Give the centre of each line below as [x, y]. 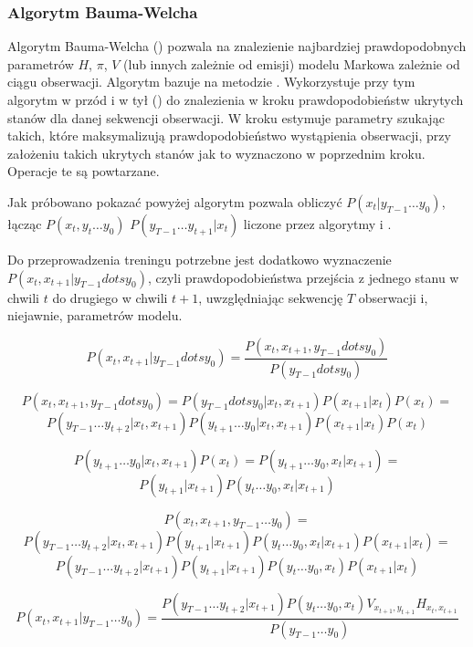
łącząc [25, 223]
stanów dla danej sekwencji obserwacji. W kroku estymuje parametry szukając [226, 117]
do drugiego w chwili [110, 297]
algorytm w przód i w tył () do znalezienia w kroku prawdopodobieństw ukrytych [236, 99]
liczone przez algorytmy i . [317, 223]
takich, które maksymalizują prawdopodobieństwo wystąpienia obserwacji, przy [229, 136]
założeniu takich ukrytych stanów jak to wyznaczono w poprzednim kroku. [216, 153]
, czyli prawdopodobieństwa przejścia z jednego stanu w [303, 277]
